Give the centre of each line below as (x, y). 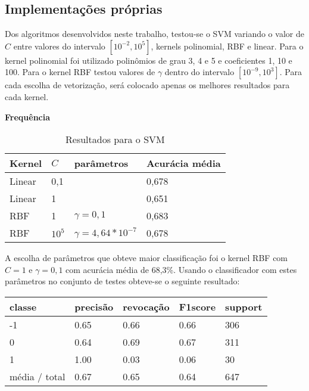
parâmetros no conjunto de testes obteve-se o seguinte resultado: (122, 281)
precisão (94, 306)
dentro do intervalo (199, 72)
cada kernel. (27, 96)
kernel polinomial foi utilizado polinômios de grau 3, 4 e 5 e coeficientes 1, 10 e (149, 60)
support (244, 306)
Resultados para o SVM (115, 139)
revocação (146, 306)
